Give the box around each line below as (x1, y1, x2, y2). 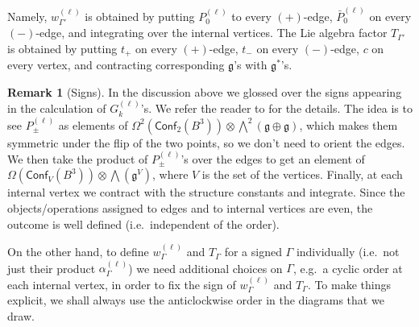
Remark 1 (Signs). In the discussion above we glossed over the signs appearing (7, 83, 402, 100)
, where (151, 166, 189, 183)
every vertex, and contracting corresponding (7, 56, 225, 73)
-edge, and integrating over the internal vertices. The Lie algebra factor (35, 24, 388, 41)
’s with (234, 56, 268, 73)
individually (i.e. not (296, 243, 400, 260)
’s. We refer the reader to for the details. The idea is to (140, 100, 413, 117)
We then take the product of (7, 150, 148, 167)
